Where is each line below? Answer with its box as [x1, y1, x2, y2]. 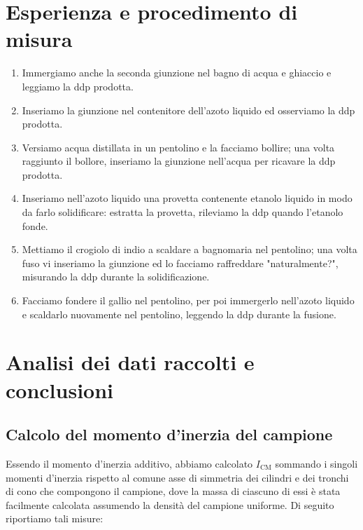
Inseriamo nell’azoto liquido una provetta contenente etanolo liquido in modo [22, 191, 353, 205]
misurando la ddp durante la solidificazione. [22, 269, 210, 284]
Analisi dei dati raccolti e [6, 348, 255, 376]
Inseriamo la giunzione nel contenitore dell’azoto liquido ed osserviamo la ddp [22, 102, 355, 117]
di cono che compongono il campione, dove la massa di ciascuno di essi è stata [6, 484, 341, 498]
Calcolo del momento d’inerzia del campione [6, 423, 333, 445]
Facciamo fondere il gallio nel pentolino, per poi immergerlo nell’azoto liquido [22, 293, 355, 308]
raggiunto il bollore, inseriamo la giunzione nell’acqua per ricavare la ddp [22, 154, 336, 168]
